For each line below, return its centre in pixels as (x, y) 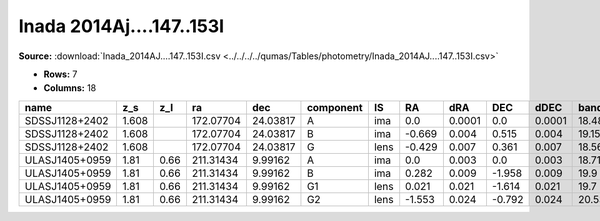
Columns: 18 (70, 88)
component (335, 107)
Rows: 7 (60, 74)
